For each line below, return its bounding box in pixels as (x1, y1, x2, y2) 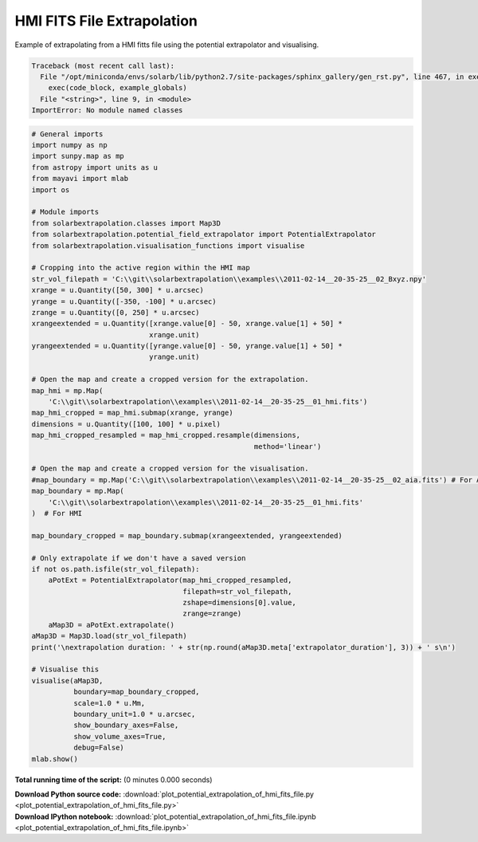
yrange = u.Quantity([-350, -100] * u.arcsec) (31, 297, 217, 306)
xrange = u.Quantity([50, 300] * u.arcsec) (31, 285, 205, 295)
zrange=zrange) (182, 609, 242, 618)
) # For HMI (31, 509, 83, 517)
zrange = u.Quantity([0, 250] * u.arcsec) (31, 308, 200, 317)
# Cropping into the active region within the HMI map (31, 263, 250, 273)
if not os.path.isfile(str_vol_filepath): (31, 565, 200, 573)
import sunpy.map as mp (31, 151, 125, 161)
